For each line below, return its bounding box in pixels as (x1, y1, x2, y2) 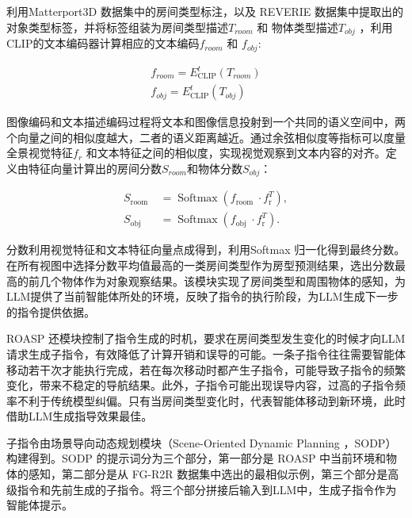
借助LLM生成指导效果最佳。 (6, 408, 153, 424)
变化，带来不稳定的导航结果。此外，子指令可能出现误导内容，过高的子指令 (6, 377, 395, 393)
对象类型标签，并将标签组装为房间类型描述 (6, 18, 228, 35)
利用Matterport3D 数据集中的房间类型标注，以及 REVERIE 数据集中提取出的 (6, 3, 403, 19)
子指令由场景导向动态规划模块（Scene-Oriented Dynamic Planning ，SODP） (6, 434, 397, 451)
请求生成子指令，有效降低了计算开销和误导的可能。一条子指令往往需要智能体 (6, 345, 406, 362)
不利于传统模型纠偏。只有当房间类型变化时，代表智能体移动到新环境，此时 (17, 392, 406, 409)
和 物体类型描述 (257, 18, 338, 35)
